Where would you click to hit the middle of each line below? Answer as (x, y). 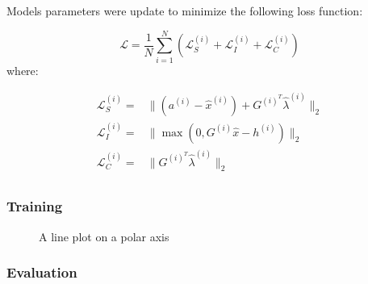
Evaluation (42, 272)
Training (35, 206)
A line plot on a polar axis (104, 236)
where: (23, 70)
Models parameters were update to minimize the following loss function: (185, 10)
